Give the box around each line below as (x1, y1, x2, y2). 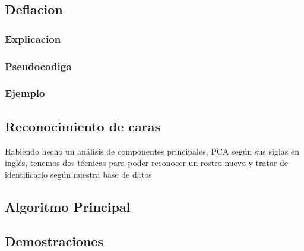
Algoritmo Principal (5, 197, 131, 215)
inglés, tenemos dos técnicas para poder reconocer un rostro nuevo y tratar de (5, 156, 289, 169)
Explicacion (5, 31, 61, 46)
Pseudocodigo (5, 58, 72, 73)
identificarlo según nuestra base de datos (5, 168, 152, 180)
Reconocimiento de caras (5, 117, 160, 135)
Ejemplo (5, 86, 45, 101)
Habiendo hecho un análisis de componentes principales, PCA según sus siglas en (5, 145, 299, 157)
